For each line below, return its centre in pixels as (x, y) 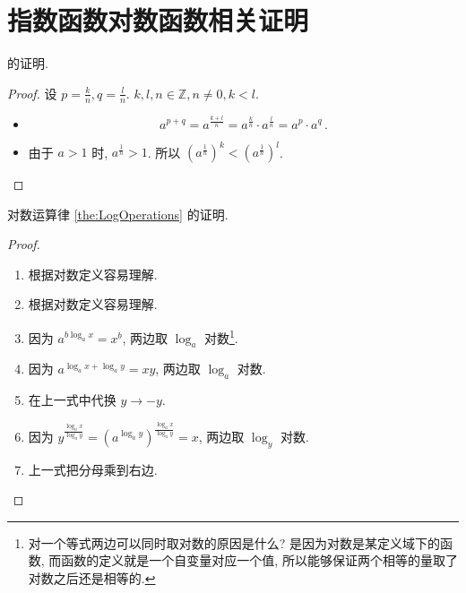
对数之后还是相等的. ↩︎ (92, 577)
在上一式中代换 (72, 400)
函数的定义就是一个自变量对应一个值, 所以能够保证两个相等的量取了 (259, 560)
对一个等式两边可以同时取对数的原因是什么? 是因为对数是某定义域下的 (234, 542)
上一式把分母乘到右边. (93, 469)
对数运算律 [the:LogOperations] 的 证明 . (118, 214)
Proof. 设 (32, 93)
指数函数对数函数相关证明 (158, 20)
